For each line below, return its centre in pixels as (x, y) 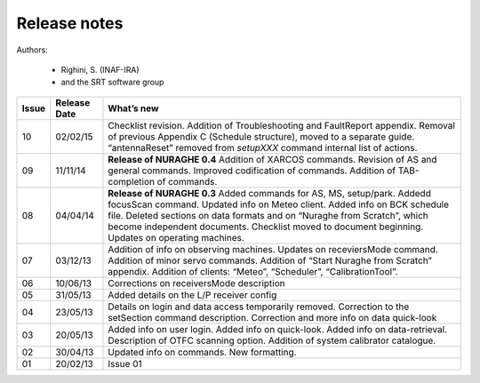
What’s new (133, 108)
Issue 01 (125, 363)
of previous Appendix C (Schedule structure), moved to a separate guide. (261, 136)
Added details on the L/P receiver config (192, 295)
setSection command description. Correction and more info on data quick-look (272, 317)
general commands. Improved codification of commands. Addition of (252, 171)
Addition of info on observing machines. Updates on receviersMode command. (273, 249)
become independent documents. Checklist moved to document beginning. (266, 227)
